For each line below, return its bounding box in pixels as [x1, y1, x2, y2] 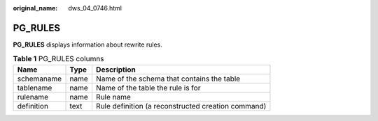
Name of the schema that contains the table [95, 74, 241, 83]
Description [95, 65, 136, 74]
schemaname [17, 74, 62, 83]
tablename [17, 83, 52, 92]
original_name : [13, 4, 58, 12]
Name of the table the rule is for [95, 83, 201, 92]
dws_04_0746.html [68, 4, 122, 12]
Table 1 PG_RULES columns [13, 54, 104, 64]
